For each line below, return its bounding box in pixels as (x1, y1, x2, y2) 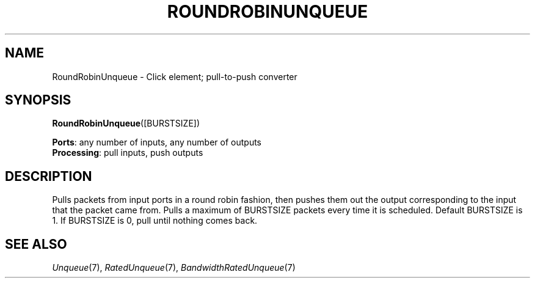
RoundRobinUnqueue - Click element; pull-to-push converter (52, 71, 297, 82)
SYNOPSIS (5, 92, 71, 108)
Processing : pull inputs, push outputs (52, 147, 203, 158)
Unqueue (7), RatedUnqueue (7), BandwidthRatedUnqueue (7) (52, 262, 296, 273)
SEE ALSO (5, 236, 67, 252)
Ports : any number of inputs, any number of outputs (52, 137, 262, 148)
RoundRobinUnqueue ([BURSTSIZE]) (52, 118, 200, 129)
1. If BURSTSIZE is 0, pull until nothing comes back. (52, 215, 258, 226)
